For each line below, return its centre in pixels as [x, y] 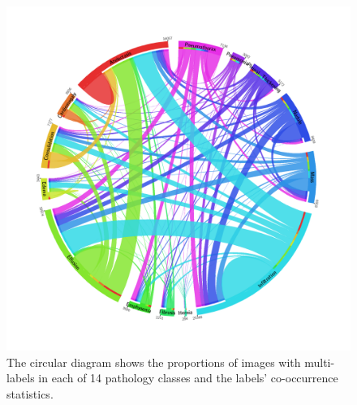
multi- [320, 362]
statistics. [30, 393]
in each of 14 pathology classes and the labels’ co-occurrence [188, 378]
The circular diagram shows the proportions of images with [154, 362]
